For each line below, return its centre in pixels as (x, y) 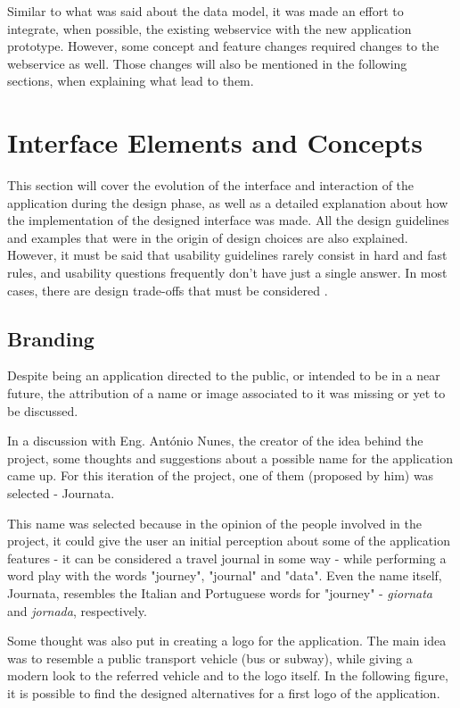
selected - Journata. (61, 493)
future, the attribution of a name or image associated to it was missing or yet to (226, 393)
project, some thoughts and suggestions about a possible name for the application (230, 458)
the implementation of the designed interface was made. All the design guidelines (228, 220)
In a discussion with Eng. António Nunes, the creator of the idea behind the (215, 441)
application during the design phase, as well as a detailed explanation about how (228, 202)
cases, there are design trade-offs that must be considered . (168, 290)
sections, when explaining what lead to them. (131, 81)
